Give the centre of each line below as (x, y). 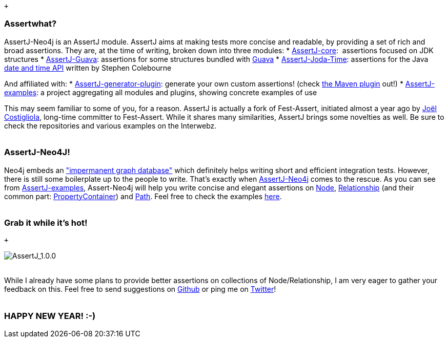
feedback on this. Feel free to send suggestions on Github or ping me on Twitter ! (140, 289)
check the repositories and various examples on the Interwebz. (110, 125)
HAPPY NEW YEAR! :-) (50, 316)
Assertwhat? (30, 24)
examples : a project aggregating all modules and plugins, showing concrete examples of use (161, 92)
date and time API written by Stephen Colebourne (88, 68)
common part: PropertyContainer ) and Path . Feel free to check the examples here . (143, 196)
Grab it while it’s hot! (46, 222)
